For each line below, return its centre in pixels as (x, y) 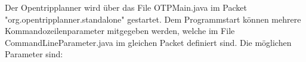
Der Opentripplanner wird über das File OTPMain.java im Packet (126, 7)
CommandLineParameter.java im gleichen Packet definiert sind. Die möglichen (148, 42)
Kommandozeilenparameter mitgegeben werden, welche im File (120, 31)
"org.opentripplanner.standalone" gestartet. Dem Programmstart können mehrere (153, 19)
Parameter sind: (34, 54)
